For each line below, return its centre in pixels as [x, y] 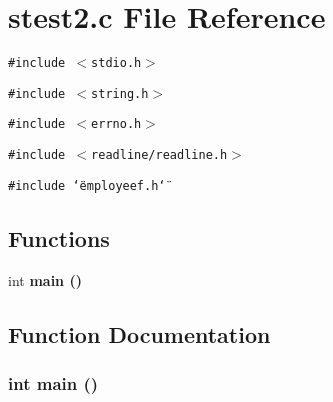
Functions [59, 237]
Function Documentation [139, 333]
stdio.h [116, 63]
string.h [120, 93]
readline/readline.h [159, 155]
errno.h [116, 124]
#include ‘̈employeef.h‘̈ [87, 185]
